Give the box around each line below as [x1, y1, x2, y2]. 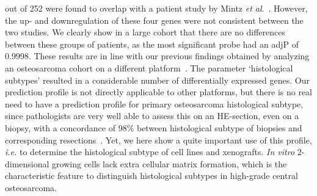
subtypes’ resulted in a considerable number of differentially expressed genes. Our [5, 73, 310, 86]
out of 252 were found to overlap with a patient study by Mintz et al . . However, [5, 2, 308, 14]
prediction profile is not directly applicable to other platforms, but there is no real [5, 85, 312, 98]
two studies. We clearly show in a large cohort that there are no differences [5, 26, 285, 38]
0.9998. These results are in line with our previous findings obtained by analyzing [5, 49, 310, 62]
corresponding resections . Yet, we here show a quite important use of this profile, [5, 133, 312, 146]
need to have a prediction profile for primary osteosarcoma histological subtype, [5, 97, 304, 110]
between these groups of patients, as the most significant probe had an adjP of [5, 37, 299, 50]
